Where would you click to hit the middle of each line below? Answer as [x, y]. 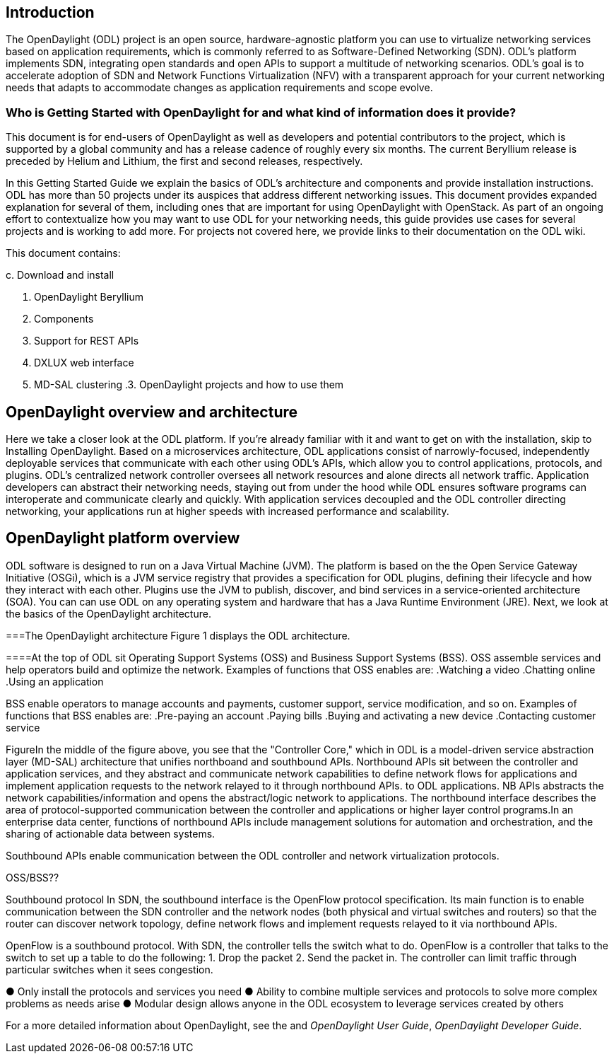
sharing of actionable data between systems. [111, 833]
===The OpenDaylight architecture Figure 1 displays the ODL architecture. [178, 635]
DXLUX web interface [84, 363]
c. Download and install [60, 275]
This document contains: [63, 253]
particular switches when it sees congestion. [110, 969]
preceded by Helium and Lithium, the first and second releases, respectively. [184, 161]
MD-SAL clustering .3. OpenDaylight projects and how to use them [189, 385]
